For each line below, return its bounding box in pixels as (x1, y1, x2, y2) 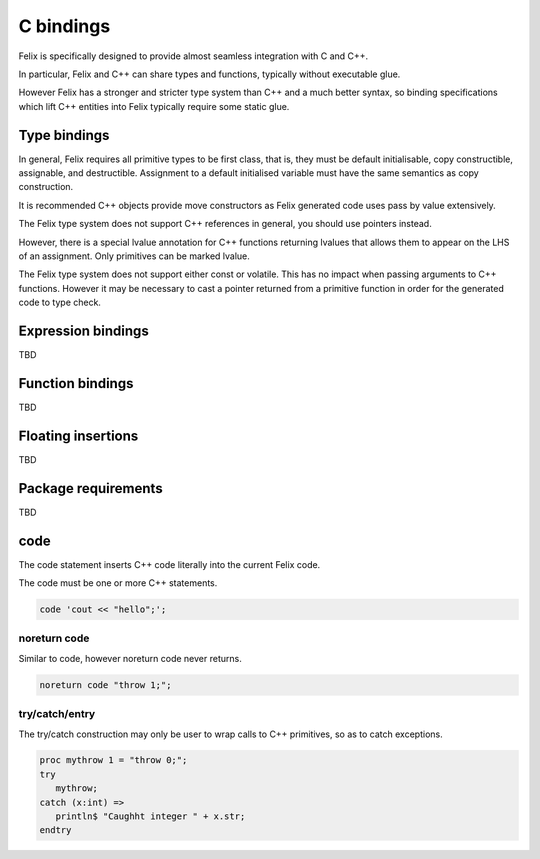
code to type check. (18, 296, 102, 309)
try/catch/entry (18, 707, 96, 721)
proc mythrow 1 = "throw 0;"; (39, 755, 188, 766)
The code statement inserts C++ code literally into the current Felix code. (18, 558, 321, 570)
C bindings (18, 15, 111, 37)
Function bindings (18, 375, 134, 392)
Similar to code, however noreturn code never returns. (18, 652, 242, 664)
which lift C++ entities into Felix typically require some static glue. (18, 100, 290, 112)
